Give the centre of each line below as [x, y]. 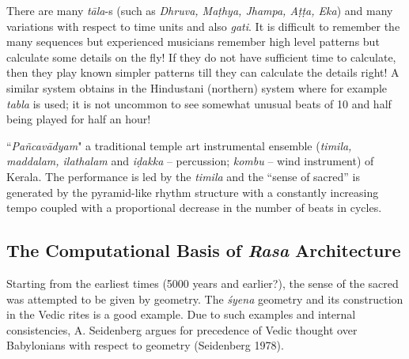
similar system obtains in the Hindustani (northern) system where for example [197, 87]
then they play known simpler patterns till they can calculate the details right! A [203, 72]
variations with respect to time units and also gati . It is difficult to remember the [203, 26]
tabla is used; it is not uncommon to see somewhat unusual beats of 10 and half [199, 103]
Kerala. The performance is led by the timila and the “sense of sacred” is [183, 176]
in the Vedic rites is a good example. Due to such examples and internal [181, 314]
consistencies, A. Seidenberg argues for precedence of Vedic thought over [182, 329]
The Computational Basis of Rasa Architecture [204, 250]
